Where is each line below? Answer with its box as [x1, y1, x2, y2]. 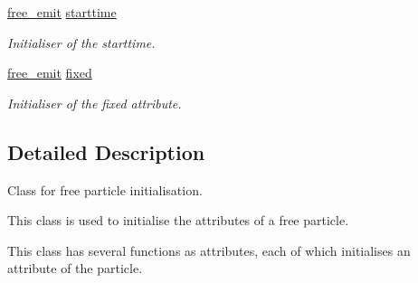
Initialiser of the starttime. [7, 33, 156, 52]
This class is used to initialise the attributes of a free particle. [7, 211, 349, 230]
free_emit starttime [7, 3, 117, 21]
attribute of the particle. [7, 259, 143, 278]
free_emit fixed [7, 63, 92, 82]
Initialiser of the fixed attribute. [7, 93, 182, 112]
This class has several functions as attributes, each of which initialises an [7, 241, 411, 259]
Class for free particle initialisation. [7, 180, 203, 199]
